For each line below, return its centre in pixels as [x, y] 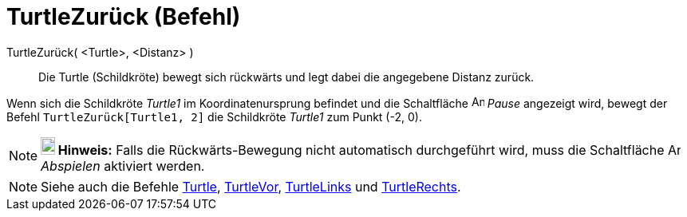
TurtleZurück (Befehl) [124, 17]
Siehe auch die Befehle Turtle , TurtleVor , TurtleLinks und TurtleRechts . [251, 186]
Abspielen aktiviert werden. [123, 166]
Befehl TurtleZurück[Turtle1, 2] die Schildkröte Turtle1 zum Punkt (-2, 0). [214, 116]
